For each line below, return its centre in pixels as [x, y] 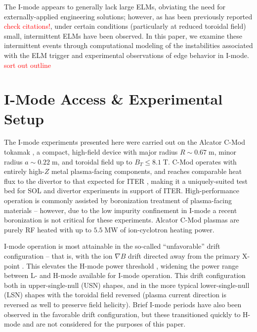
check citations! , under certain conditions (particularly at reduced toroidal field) [125, 26]
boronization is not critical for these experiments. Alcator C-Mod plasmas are [122, 220]
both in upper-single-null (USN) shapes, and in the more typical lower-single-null [127, 285]
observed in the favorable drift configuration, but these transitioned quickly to [122, 314]
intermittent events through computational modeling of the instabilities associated [128, 45]
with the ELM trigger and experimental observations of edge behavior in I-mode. [127, 55]
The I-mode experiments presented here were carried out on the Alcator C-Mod [125, 142]
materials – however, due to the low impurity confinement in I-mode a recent [121, 210]
